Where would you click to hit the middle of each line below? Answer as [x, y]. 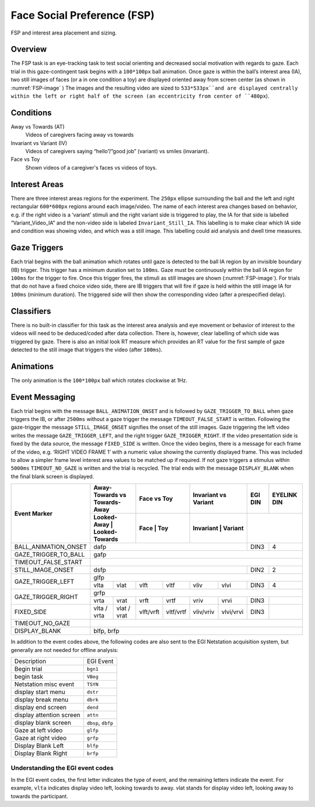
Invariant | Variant [218, 528]
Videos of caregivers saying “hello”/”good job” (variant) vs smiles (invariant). [117, 151]
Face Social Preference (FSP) [83, 15]
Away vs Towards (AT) [38, 126]
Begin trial [28, 669]
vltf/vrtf [176, 612]
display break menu [41, 700]
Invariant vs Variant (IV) [39, 143]
